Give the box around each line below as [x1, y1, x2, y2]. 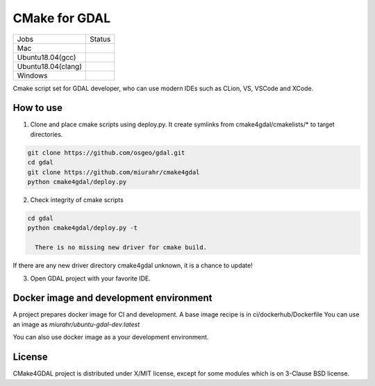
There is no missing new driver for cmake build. [35, 244, 208, 251]
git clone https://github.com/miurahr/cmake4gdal [27, 168, 200, 176]
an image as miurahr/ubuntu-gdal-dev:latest [12, 320, 140, 328]
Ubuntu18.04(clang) [17, 61, 83, 71]
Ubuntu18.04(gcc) [17, 52, 76, 62]
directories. [30, 130, 63, 138]
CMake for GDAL [12, 10, 111, 26]
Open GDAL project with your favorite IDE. [30, 274, 151, 283]
